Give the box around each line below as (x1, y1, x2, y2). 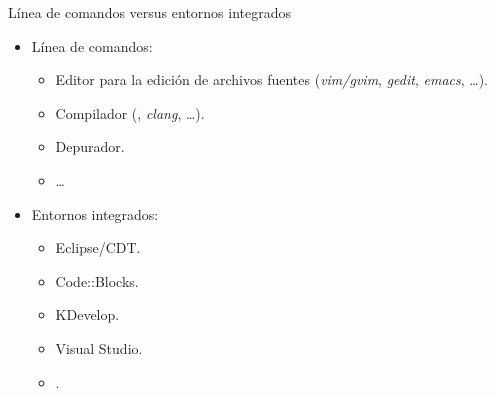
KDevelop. (55, 304, 120, 325)
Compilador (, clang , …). (55, 102, 205, 123)
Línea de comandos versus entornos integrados (8, 2, 292, 22)
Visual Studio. (55, 337, 143, 358)
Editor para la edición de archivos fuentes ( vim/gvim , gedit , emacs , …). (55, 69, 489, 90)
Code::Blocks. (55, 270, 139, 291)
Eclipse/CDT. (55, 237, 141, 258)
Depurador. (55, 136, 125, 157)
